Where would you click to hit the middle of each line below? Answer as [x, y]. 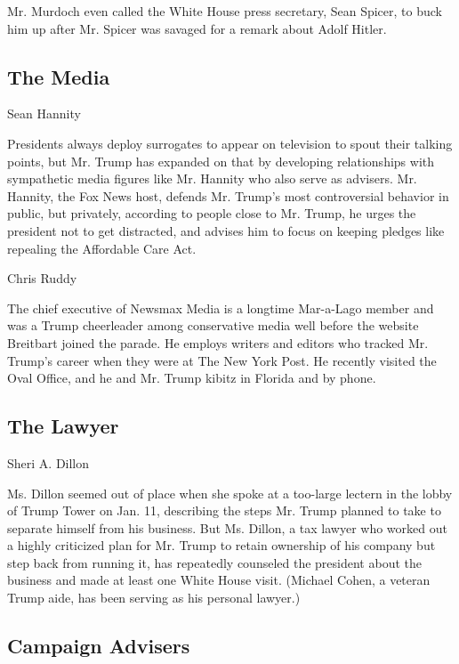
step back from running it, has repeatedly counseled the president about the [214, 562]
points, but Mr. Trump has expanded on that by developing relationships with [221, 161]
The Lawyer [63, 426]
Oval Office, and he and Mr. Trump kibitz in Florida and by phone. [192, 378]
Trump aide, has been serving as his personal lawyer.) [154, 598]
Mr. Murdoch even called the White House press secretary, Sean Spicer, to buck [225, 11]
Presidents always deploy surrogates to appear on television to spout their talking [230, 143]
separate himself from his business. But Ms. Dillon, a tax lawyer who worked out [227, 527]
